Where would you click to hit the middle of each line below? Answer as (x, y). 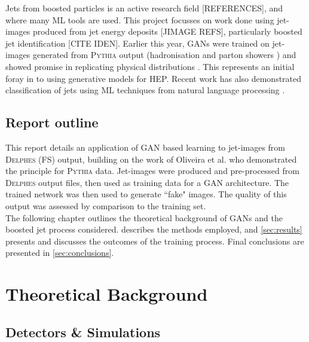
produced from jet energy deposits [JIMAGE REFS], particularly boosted (167, 31)
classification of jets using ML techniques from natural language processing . (145, 90)
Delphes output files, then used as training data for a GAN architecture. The (147, 182)
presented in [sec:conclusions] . (60, 253)
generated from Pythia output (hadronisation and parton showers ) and (164, 55)
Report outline (52, 122)
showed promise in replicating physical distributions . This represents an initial (150, 66)
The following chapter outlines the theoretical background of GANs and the (144, 217)
